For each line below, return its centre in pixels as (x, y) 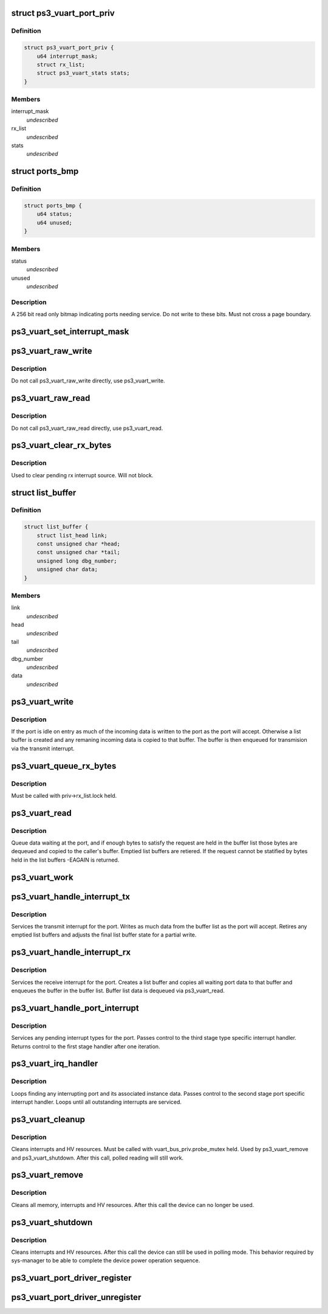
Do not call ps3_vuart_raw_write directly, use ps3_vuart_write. (88, 381)
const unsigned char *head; (79, 544)
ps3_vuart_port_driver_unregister (76, 1297)
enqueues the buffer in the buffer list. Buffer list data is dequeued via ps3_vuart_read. (118, 991)
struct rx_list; (61, 64)
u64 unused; (55, 223)
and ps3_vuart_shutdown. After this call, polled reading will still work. (97, 1158)
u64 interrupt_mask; (67, 56)
